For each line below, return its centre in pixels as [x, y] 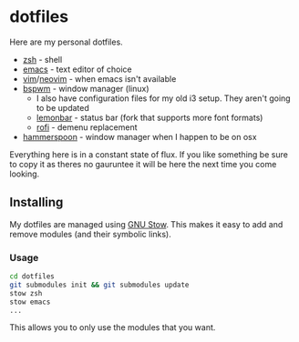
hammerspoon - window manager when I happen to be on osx [139, 136]
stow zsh [26, 293]
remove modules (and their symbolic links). [90, 234]
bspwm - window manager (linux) [86, 88]
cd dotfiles [32, 277]
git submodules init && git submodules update [99, 285]
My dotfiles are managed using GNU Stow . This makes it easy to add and [146, 224]
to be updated [62, 107]
